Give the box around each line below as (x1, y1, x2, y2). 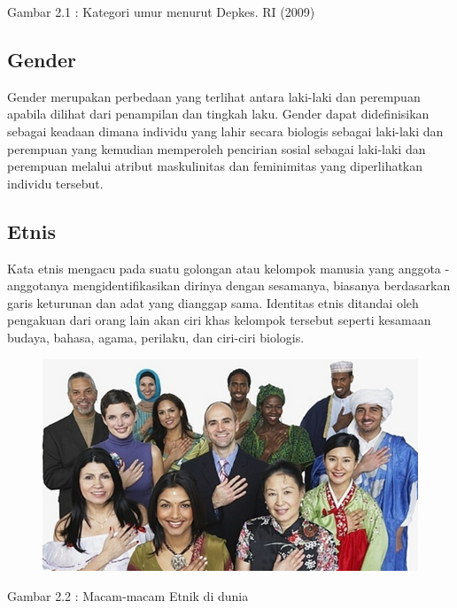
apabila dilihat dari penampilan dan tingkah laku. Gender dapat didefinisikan (7, 104, 430, 123)
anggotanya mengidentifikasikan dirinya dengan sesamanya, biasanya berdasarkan (7, 276, 451, 295)
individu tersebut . (7, 173, 104, 192)
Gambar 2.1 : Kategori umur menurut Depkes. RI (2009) (7, 3, 315, 20)
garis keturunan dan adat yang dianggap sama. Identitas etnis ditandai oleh (7, 293, 419, 312)
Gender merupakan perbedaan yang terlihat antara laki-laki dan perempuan (7, 87, 421, 105)
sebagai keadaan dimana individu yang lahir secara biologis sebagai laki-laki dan (7, 121, 444, 140)
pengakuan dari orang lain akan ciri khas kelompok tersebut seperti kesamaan (7, 311, 431, 329)
